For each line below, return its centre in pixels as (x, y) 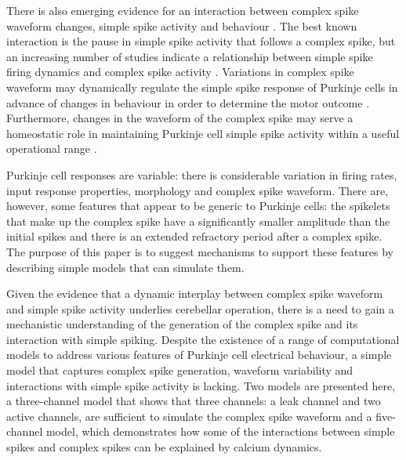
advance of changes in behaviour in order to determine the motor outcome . (188, 102)
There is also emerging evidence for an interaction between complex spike (183, 10)
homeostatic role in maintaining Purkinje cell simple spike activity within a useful (203, 133)
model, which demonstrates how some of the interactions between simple (220, 431)
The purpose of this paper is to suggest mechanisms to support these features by (200, 251)
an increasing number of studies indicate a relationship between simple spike (190, 56)
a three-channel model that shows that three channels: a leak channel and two (194, 401)
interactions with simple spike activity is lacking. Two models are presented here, (201, 385)
